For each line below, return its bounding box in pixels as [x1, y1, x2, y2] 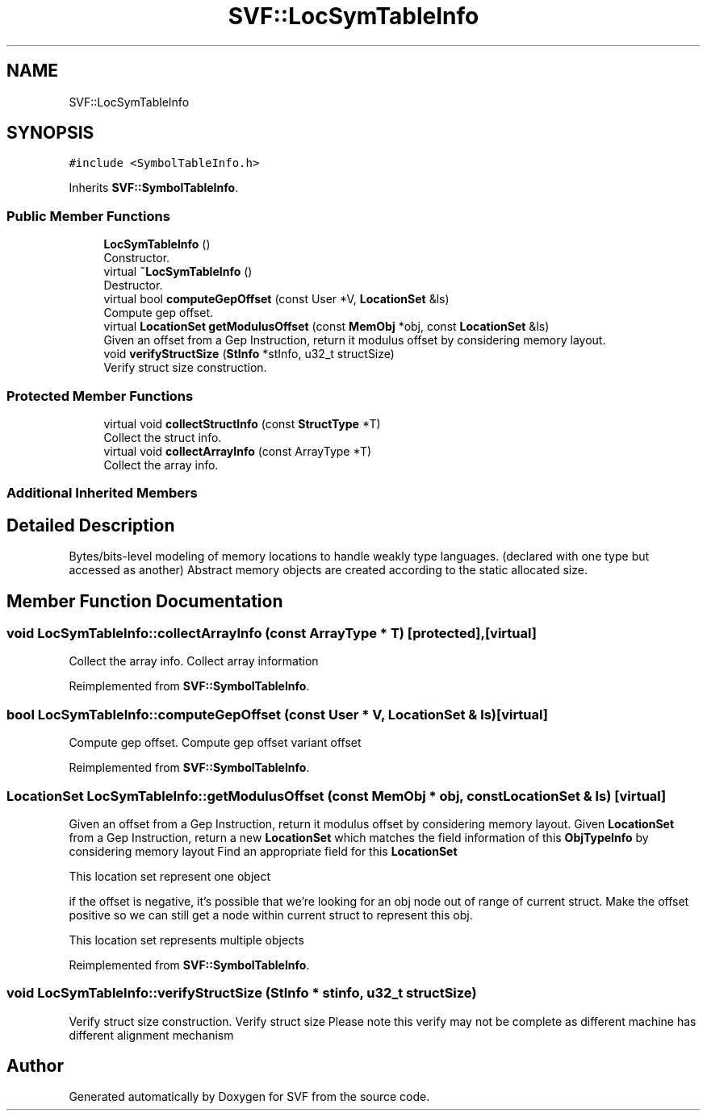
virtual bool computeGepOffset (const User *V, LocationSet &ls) [103, 292, 450, 306]
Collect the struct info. [103, 430, 222, 444]
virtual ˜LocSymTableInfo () [103, 265, 253, 279]
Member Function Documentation [6, 590, 283, 611]
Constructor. [103, 251, 170, 265]
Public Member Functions [6, 207, 170, 224]
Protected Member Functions [6, 387, 194, 404]
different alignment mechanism [69, 1027, 234, 1042]
